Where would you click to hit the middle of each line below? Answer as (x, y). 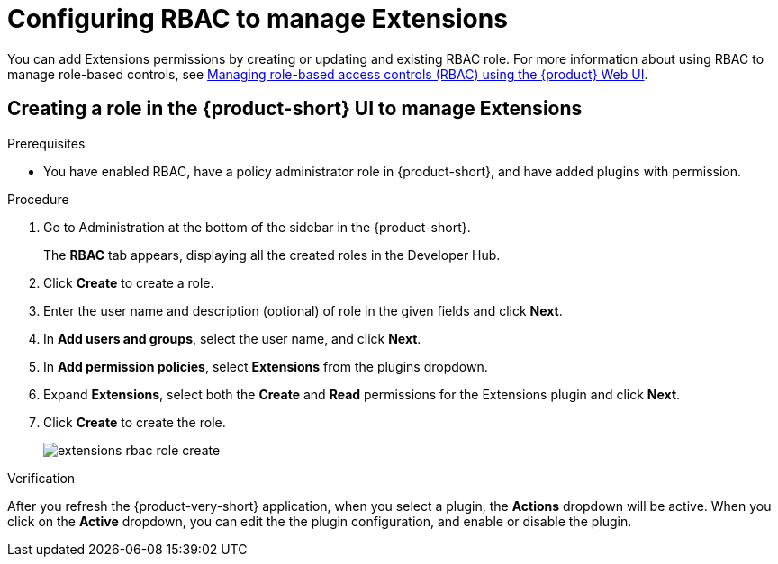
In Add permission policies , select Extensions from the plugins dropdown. (266, 366)
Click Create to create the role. (135, 422)
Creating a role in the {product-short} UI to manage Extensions (295, 109)
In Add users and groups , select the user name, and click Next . (232, 338)
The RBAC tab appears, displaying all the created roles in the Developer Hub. (272, 255)
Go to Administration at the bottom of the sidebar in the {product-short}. (257, 227)
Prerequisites (46, 143)
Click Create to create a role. (129, 282)
